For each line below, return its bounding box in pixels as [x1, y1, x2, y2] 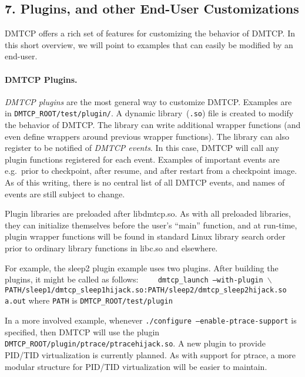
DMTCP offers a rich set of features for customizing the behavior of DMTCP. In [5, 27, 295, 39]
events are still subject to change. [5, 187, 125, 200]
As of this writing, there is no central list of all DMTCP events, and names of [5, 176, 285, 188]
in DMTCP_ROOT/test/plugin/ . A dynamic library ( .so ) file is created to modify [5, 107, 294, 119]
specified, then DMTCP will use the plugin [5, 325, 160, 338]
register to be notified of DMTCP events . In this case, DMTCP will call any [5, 142, 279, 154]
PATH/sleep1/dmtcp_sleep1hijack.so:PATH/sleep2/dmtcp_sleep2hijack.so [5, 285, 287, 294]
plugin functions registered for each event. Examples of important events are [5, 153, 280, 165]
